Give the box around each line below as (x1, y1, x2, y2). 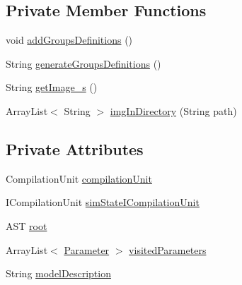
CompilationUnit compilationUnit (6, 171, 152, 186)
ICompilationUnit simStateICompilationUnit (6, 195, 200, 210)
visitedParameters (129, 242, 207, 257)
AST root (6, 218, 47, 233)
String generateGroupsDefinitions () (6, 56, 161, 71)
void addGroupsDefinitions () (6, 32, 133, 47)
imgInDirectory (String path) (110, 103, 237, 118)
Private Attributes (6, 138, 144, 159)
